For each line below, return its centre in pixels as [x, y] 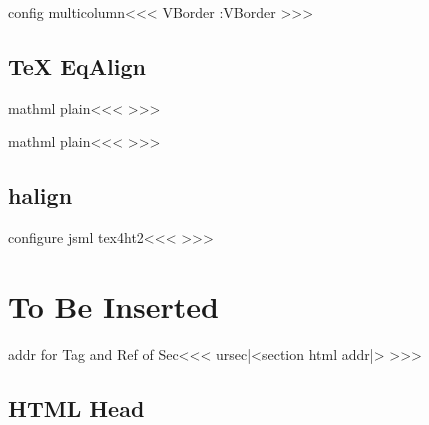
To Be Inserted [113, 305]
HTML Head [76, 407]
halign [40, 195]
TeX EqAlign [77, 65]
